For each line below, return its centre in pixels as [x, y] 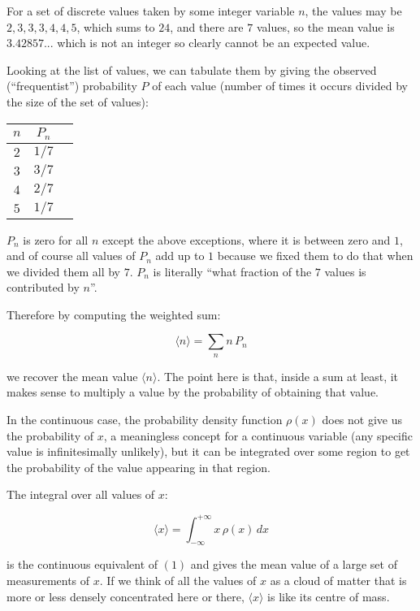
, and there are [207, 26]
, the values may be [353, 11]
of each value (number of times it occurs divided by [280, 86]
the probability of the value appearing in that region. [139, 467]
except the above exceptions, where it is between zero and [246, 239]
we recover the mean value [72, 376]
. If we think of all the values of [178, 580]
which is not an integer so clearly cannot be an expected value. [214, 43]
